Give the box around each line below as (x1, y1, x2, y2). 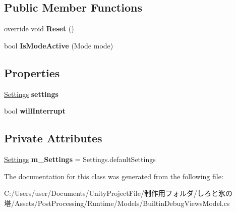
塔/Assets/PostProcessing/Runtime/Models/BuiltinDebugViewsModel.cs (4, 197, 230, 208)
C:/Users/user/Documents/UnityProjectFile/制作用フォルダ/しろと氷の (4, 188, 232, 198)
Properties (4, 65, 60, 80)
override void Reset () (4, 23, 74, 34)
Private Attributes (4, 130, 102, 146)
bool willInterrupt (4, 105, 66, 116)
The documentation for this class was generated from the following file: (4, 171, 223, 181)
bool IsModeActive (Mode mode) (4, 40, 113, 50)
